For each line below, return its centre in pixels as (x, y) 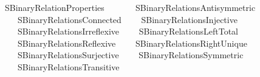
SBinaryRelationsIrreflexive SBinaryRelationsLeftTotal (128, 31)
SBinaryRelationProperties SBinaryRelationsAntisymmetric (130, 7)
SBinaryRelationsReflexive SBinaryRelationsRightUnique (132, 43)
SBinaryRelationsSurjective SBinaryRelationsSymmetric (130, 55)
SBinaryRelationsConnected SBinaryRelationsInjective (127, 19)
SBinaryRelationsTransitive (68, 66)
